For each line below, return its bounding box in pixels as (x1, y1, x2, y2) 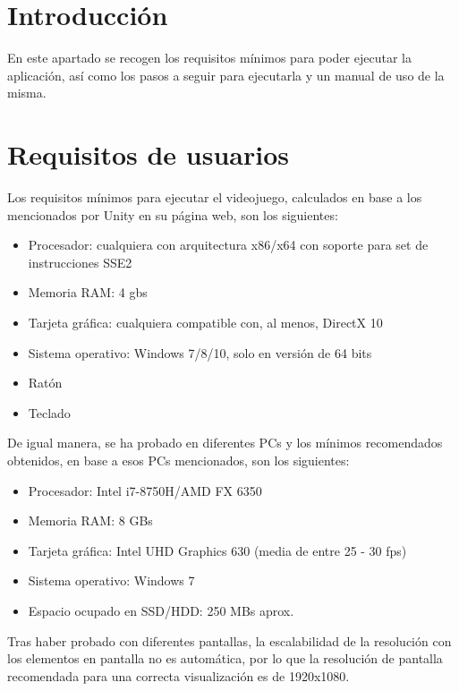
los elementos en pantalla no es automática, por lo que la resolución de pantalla (7, 649, 443, 668)
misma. (7, 83, 47, 102)
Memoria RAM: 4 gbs (28, 283, 148, 302)
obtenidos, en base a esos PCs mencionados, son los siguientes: (7, 450, 350, 469)
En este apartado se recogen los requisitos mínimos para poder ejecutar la (7, 48, 412, 67)
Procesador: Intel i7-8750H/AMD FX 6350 (28, 481, 262, 499)
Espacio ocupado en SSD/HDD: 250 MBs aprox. (28, 601, 294, 619)
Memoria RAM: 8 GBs (28, 511, 153, 530)
